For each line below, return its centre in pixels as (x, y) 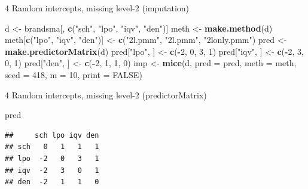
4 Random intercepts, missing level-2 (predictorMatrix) (106, 94)
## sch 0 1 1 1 (52, 147)
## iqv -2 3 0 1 (52, 170)
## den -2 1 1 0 (52, 182)
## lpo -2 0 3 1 (52, 158)
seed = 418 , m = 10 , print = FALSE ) (74, 74)
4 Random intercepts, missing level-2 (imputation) (97, 8)
